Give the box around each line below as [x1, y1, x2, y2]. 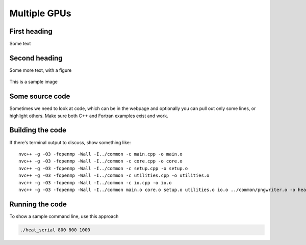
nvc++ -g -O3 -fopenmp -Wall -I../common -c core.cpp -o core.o [18, 158, 183, 164]
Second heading [9, 53, 63, 62]
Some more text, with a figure [9, 67, 72, 73]
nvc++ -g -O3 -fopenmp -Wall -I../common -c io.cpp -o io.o [18, 180, 172, 185]
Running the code [9, 200, 67, 208]
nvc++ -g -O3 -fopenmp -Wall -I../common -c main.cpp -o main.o [18, 151, 183, 157]
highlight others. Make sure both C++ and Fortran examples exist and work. [9, 113, 168, 119]
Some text [9, 41, 31, 47]
